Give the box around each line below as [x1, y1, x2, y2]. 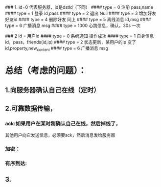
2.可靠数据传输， [5, 104, 57, 113]
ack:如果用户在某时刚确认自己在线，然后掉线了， [5, 120, 121, 127]
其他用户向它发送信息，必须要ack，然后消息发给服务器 [5, 132, 115, 138]
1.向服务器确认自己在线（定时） [5, 86, 100, 94]
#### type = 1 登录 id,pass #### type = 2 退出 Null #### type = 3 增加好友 [5, 10, 157, 16]
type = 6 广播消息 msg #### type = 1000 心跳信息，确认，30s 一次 [5, 23, 141, 28]
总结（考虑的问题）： [5, 65, 87, 76]
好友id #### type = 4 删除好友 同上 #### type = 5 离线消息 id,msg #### [5, 17, 151, 22]
